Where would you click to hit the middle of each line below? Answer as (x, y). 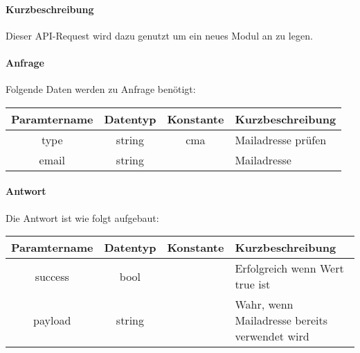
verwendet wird (272, 336)
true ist (253, 284)
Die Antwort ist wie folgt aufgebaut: (82, 217)
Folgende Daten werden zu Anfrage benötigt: (101, 89)
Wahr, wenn (264, 304)
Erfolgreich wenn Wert (289, 268)
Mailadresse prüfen (281, 139)
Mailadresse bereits (281, 320)
